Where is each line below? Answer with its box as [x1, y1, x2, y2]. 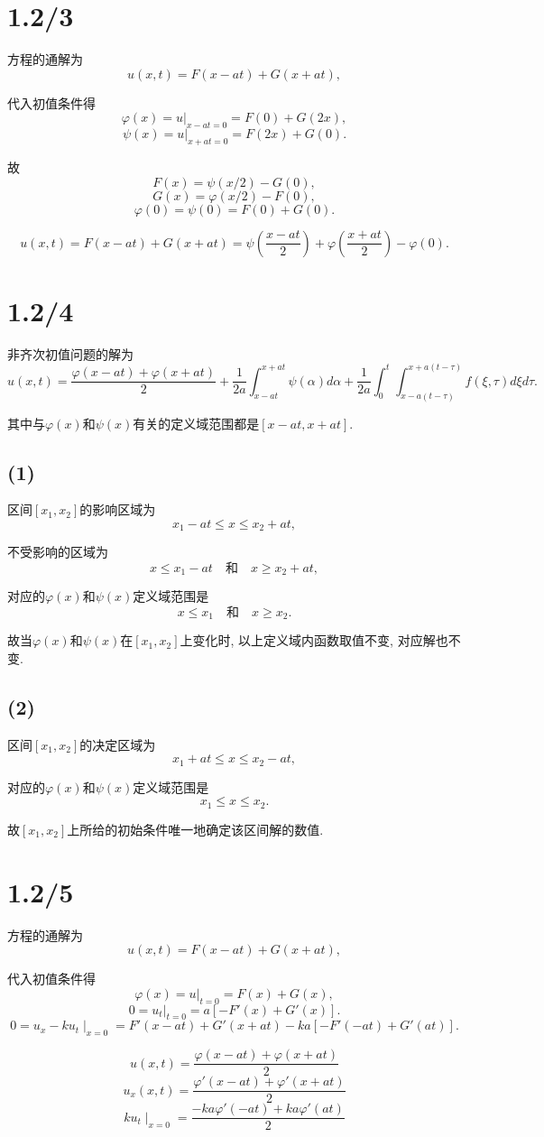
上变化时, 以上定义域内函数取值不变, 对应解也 [180, 631, 448, 650]
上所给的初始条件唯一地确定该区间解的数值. [67, 819, 324, 838]
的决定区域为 [79, 735, 156, 753]
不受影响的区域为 [7, 542, 108, 561]
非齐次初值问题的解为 [7, 344, 134, 363]
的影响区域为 [79, 500, 156, 519]
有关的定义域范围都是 [133, 413, 260, 432]
